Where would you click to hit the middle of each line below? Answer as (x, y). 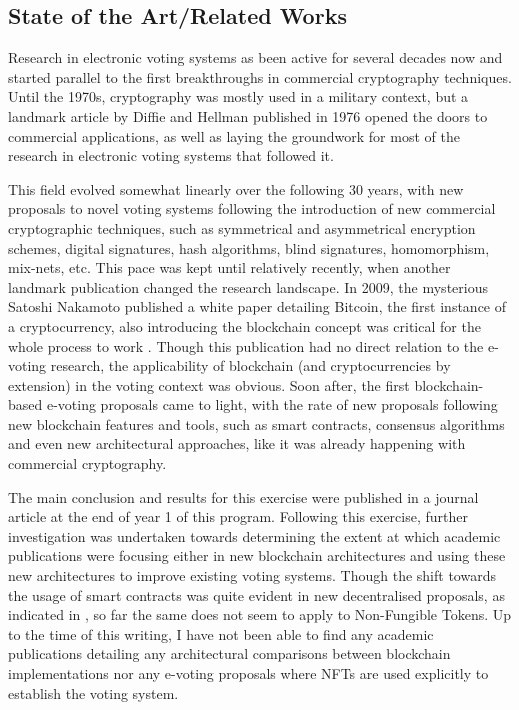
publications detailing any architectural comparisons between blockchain (229, 653)
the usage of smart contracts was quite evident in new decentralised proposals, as (256, 594)
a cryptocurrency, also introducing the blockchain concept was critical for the (244, 325)
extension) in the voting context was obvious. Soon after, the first (209, 384)
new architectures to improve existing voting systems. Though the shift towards (252, 575)
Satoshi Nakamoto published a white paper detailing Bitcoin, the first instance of (257, 306)
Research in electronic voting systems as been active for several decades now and (255, 57)
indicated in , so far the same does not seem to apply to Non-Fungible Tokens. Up (260, 614)
